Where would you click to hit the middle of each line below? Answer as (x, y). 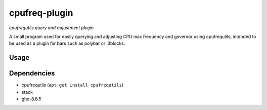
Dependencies (32, 73)
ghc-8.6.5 (31, 99)
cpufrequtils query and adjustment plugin (51, 28)
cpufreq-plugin (41, 13)
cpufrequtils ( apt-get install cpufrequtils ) (72, 85)
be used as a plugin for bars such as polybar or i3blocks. (67, 43)
